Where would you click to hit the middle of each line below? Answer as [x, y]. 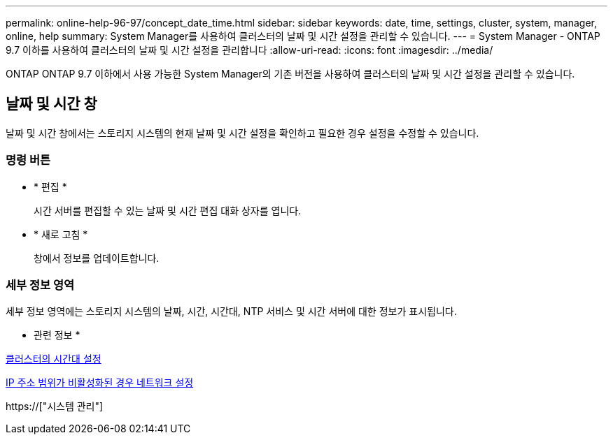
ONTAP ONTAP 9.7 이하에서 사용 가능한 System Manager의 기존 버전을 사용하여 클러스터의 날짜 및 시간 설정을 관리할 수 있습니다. [290, 74]
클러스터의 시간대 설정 [54, 359]
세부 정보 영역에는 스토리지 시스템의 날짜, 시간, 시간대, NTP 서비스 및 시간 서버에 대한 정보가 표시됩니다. [231, 311]
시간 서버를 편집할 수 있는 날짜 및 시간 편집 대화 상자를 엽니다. [168, 210]
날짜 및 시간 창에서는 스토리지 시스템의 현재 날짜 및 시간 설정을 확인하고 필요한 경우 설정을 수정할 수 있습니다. [242, 133]
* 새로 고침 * [61, 234]
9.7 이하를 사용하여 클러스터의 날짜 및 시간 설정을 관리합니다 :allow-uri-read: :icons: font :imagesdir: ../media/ [249, 50]
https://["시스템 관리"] [55, 406]
